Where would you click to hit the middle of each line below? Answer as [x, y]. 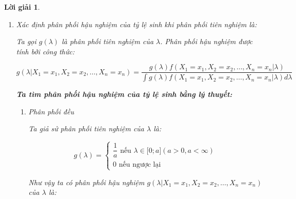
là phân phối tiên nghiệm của [108, 41]
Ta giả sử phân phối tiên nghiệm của [86, 128]
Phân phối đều [51, 111]
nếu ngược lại [140, 165]
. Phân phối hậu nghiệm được [206, 41]
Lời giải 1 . [22, 7]
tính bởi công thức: [45, 51]
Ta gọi [26, 41]
